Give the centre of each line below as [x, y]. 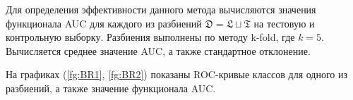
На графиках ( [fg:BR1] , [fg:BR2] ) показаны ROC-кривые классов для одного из [177, 74]
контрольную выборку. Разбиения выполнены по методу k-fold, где [150, 37]
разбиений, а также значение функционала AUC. [111, 88]
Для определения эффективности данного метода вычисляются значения [161, 9]
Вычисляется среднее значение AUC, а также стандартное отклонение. [158, 50]
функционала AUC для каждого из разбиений [104, 23]
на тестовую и [284, 23]
